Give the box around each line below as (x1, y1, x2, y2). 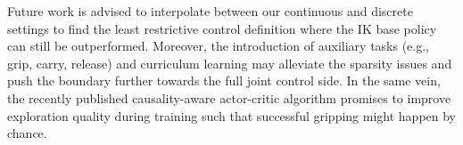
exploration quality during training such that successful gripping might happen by (7, 106, 457, 125)
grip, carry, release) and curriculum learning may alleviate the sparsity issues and (7, 53, 452, 72)
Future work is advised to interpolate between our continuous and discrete (7, 2, 413, 20)
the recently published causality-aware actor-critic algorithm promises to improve (7, 88, 451, 107)
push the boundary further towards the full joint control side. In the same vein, (7, 71, 441, 90)
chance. (7, 124, 47, 142)
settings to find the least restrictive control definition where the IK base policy (7, 19, 437, 37)
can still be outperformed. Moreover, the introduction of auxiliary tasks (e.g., (7, 36, 430, 55)
